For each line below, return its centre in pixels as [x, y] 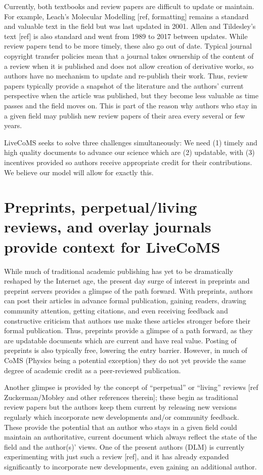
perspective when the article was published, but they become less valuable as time [131, 95]
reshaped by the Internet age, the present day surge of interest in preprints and [127, 281]
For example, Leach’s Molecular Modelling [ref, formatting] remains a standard [126, 16]
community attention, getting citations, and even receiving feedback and [116, 310]
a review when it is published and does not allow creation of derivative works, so [129, 66]
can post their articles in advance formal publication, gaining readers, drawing [125, 301]
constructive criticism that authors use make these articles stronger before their [127, 320]
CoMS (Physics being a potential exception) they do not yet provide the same [125, 360]
